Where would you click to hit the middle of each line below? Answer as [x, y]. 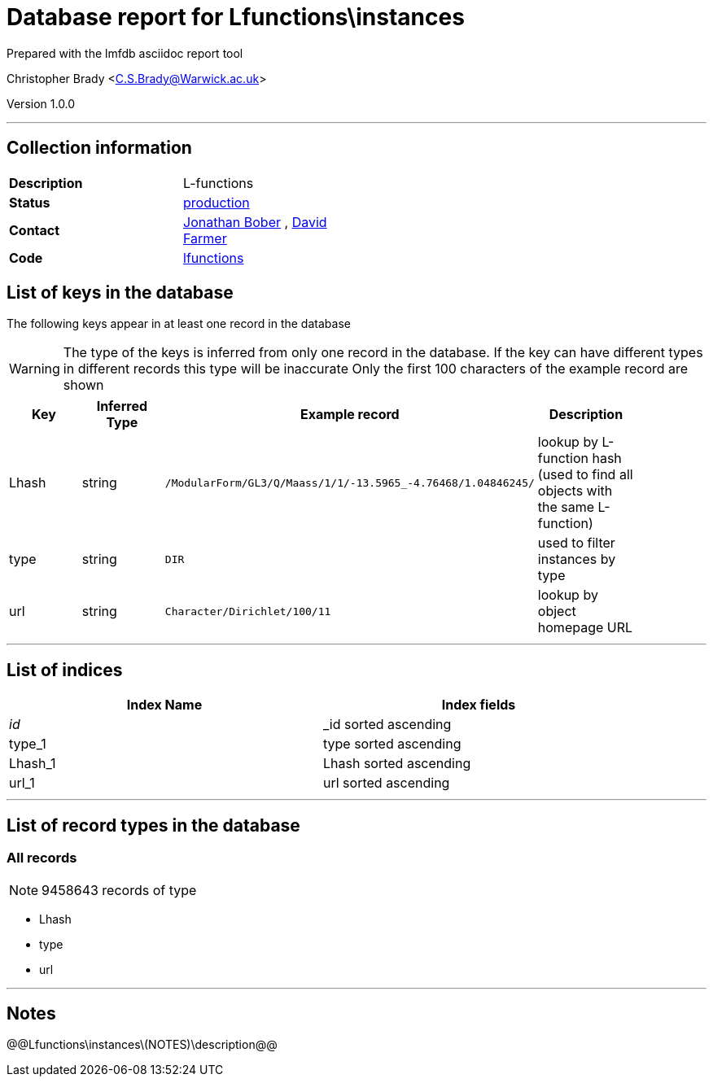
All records [42, 858]
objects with [575, 491]
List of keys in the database [120, 293]
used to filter [576, 543]
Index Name [164, 705]
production [217, 202]
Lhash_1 [33, 764]
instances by [577, 559]
